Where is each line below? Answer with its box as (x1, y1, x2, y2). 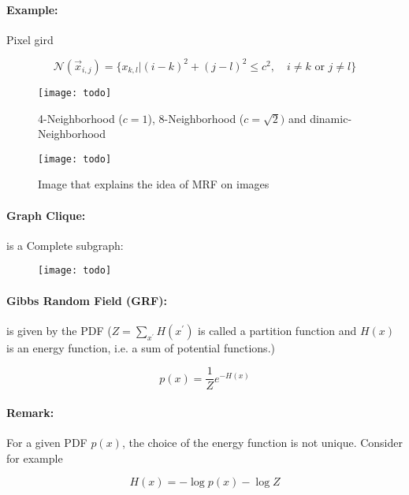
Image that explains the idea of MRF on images (38, 176, 270, 192)
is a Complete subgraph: (6, 236, 124, 253)
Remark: (6, 404, 54, 421)
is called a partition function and (198, 322, 357, 338)
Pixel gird (6, 31, 54, 47)
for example (6, 449, 63, 466)
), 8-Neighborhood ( (147, 110, 244, 126)
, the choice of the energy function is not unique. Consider (121, 434, 403, 451)
